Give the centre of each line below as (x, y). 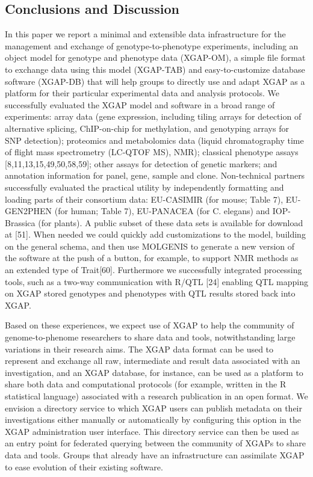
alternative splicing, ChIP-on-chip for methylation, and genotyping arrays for (147, 128)
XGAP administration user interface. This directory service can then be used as (152, 431)
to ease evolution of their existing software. (84, 466)
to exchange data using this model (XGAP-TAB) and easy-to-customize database (155, 69)
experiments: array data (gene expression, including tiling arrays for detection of (153, 116)
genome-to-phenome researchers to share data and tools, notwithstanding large (150, 337)
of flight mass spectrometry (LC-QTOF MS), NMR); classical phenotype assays (152, 152)
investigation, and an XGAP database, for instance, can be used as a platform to (154, 372)
